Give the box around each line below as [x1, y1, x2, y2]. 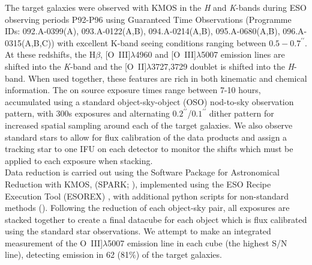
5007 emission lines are [201, 48, 285, 61]
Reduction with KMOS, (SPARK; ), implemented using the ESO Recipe [5, 177, 271, 190]
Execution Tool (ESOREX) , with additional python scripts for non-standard [5, 189, 289, 202]
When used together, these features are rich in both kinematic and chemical [28, 72, 307, 84]
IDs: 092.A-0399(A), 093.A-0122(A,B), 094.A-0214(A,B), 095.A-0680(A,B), [5, 25, 280, 37]
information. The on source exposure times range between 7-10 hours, [5, 84, 261, 96]
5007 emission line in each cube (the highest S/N [107, 236, 287, 249]
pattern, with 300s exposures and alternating [5, 107, 170, 120]
